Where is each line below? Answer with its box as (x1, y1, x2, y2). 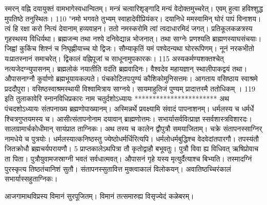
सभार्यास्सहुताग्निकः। (5, 173, 58, 184)
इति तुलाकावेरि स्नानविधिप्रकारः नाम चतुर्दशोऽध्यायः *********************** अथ (5, 93, 229, 104)
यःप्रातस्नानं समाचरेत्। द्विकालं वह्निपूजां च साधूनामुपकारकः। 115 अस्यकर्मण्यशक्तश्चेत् (5, 53, 224, 63)
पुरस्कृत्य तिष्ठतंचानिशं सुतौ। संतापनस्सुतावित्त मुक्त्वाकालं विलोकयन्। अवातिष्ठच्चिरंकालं (5, 163, 231, 174)
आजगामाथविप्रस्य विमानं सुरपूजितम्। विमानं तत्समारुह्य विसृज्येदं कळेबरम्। (5, 190, 194, 201)
